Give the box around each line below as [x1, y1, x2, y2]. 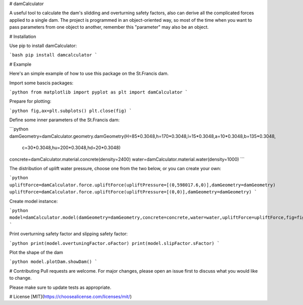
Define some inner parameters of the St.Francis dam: [9, 117, 120, 123]
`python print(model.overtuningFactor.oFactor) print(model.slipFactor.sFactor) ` [9, 240, 220, 246]
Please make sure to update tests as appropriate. [9, 284, 112, 290]
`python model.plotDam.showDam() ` [9, 259, 98, 265]
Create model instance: [9, 198, 58, 204]
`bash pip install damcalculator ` [9, 52, 98, 58]
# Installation [9, 33, 36, 39]
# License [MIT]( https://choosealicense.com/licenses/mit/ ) [9, 293, 132, 299]
